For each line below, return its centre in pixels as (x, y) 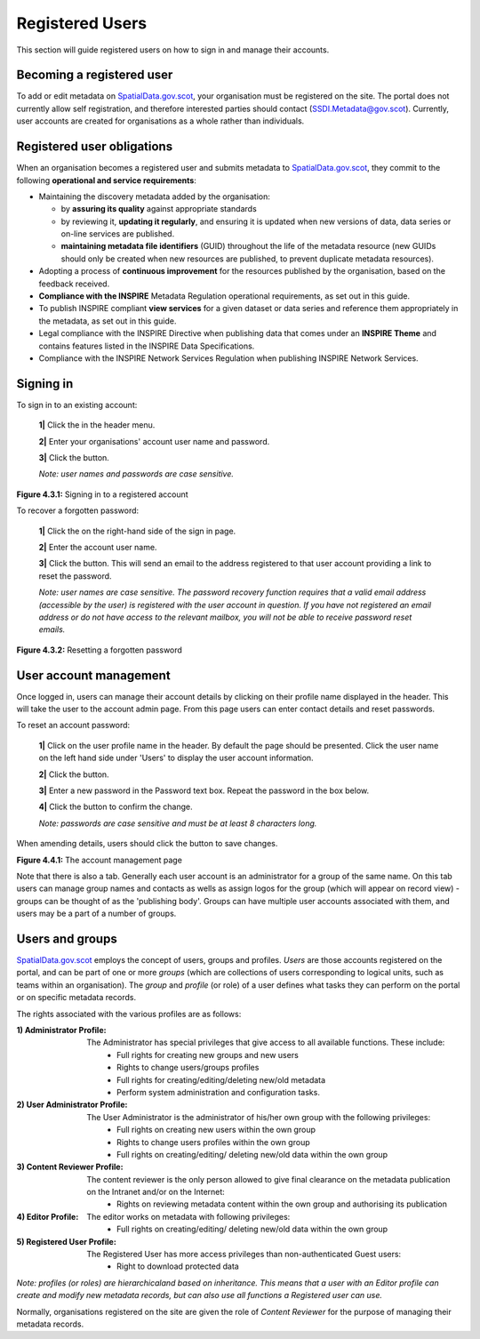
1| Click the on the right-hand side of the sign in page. (137, 531)
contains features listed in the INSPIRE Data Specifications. (147, 346)
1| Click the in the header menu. (97, 425)
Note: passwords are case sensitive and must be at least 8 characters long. (178, 823)
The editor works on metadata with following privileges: (188, 1216)
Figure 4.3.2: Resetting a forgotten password (99, 650)
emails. (52, 629)
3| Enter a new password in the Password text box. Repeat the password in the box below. (204, 790)
